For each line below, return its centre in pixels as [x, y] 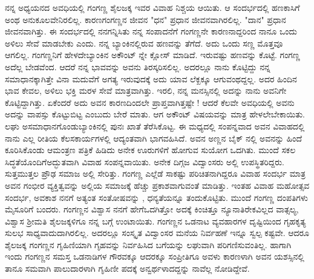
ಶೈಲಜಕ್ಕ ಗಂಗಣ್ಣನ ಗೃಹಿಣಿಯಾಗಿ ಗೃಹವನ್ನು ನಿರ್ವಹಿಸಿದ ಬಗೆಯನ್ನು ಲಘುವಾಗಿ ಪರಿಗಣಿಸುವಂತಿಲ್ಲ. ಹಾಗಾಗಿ [148, 244]
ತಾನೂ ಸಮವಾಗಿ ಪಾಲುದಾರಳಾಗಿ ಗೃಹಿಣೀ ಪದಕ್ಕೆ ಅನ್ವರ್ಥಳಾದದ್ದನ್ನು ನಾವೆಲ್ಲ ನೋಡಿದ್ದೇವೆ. [127, 268]
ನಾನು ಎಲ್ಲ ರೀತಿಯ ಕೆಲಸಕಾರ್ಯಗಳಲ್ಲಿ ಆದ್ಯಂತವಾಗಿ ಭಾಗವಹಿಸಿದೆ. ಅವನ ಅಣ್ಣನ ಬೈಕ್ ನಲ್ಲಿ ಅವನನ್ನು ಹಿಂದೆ [154, 138]
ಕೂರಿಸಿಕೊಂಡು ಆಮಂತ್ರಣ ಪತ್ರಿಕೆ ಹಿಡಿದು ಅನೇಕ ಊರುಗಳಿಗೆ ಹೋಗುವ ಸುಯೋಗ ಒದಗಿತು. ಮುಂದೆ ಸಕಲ [150, 150]
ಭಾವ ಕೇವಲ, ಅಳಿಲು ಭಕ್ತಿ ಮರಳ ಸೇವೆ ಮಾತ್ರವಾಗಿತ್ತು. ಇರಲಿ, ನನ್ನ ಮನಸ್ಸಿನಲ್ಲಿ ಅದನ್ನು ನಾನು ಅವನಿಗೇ [146, 90]
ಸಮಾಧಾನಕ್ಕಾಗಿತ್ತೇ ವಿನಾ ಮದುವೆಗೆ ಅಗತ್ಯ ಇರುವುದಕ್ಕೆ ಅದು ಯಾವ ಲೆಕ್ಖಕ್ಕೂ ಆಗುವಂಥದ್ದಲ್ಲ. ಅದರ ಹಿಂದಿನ [151, 78]
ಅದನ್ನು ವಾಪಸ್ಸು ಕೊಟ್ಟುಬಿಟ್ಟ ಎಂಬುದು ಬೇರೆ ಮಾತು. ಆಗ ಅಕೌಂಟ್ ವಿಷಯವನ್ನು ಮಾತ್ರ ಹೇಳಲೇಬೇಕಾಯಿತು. [155, 114]
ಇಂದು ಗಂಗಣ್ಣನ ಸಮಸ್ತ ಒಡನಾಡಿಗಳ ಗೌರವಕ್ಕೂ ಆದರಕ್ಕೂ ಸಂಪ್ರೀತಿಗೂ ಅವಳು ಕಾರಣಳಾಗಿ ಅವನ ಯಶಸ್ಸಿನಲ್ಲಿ [155, 256]
